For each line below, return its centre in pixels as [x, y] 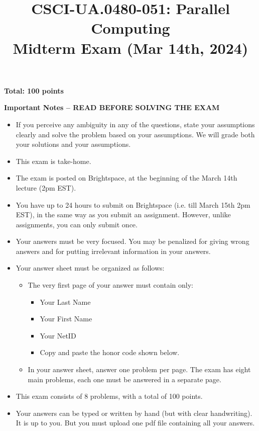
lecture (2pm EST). [46, 187]
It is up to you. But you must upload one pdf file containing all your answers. [135, 423]
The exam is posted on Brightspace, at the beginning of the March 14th [126, 178]
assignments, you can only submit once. [77, 224]
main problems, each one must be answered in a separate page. [124, 379]
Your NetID [58, 335]
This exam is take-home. [53, 161]
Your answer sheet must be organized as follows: [90, 268]
